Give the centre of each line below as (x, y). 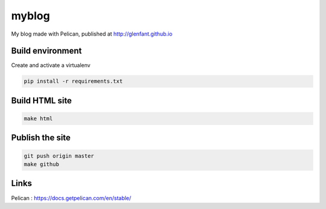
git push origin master (59, 156)
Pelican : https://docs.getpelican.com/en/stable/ (71, 198)
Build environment (46, 51)
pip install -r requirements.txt (73, 81)
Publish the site (41, 138)
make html (38, 119)
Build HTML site (42, 101)
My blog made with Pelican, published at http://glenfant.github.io (92, 34)
